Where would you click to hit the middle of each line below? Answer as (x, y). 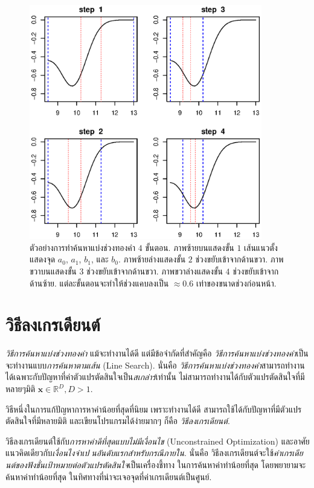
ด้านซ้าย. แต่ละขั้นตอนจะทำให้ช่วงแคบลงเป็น (99, 283)
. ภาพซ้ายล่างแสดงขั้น (152, 259)
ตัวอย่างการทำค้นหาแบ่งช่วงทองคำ (82, 247)
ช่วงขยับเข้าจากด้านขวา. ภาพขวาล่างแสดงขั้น (155, 271)
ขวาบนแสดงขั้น (53, 271)
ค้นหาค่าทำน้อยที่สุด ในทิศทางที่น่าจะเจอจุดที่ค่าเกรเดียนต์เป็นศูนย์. (109, 476)
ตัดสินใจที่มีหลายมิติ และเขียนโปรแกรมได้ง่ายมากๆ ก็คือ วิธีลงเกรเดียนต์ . (118, 421)
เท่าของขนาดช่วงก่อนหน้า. (236, 283)
